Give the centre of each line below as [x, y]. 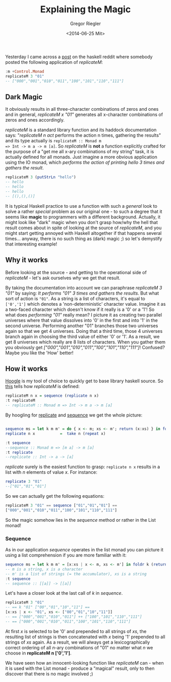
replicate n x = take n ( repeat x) [55, 433]
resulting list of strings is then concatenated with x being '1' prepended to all [85, 637]
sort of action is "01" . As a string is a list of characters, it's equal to [75, 298]
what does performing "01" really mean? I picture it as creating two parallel [84, 314]
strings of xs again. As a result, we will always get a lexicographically [78, 642]
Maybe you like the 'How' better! [39, 353]
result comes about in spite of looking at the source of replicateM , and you [83, 228]
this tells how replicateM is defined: [42, 386]
